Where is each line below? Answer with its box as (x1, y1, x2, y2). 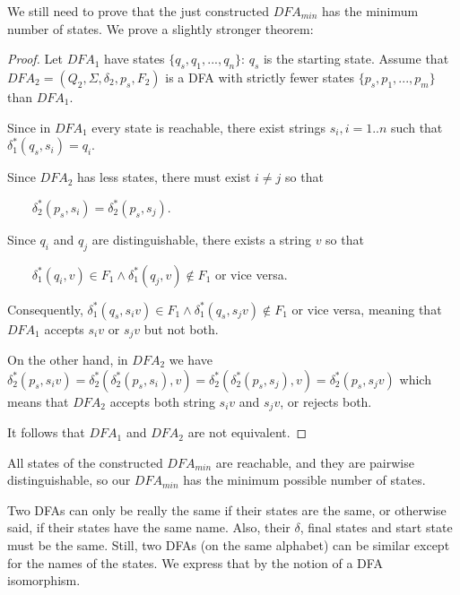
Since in (7, 117, 51, 136)
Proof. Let (7, 49, 63, 68)
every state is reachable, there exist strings (91, 117, 326, 136)
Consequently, (7, 299, 83, 318)
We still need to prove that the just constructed (7, 2, 269, 20)
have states (104, 49, 165, 68)
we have (169, 350, 213, 369)
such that (391, 117, 443, 136)
